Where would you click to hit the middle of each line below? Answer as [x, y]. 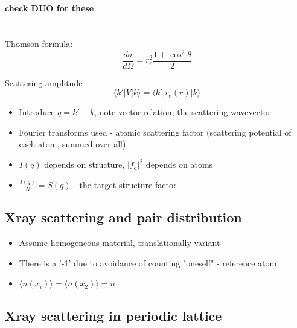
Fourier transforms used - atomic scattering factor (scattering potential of [155, 132]
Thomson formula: [39, 43]
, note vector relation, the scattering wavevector [183, 112]
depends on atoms [179, 164]
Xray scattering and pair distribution [123, 217]
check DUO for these [49, 8]
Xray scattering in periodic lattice [113, 316]
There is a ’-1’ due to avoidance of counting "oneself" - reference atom [148, 263]
